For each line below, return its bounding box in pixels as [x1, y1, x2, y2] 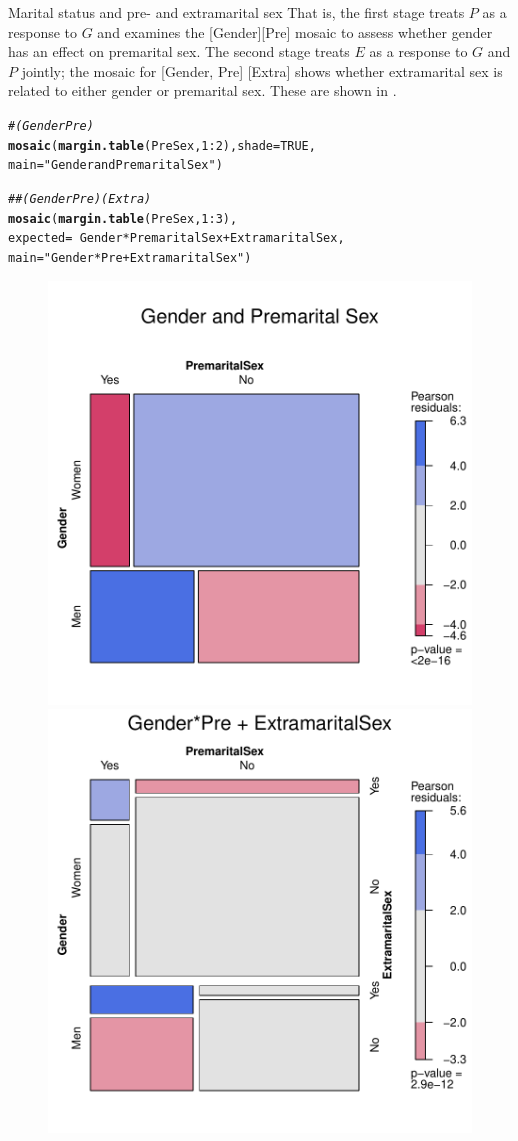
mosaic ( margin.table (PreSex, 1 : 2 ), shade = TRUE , [8, 138, 316, 153]
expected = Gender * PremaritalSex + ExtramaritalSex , [8, 231, 345, 246]
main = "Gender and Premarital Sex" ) [8, 158, 223, 173]
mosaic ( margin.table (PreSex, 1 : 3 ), [8, 211, 238, 226]
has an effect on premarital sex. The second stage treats [8, 41, 350, 62]
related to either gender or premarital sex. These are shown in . [8, 80, 397, 101]
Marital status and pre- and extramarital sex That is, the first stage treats [8, 2, 465, 22]
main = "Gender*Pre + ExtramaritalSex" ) [8, 250, 252, 265]
